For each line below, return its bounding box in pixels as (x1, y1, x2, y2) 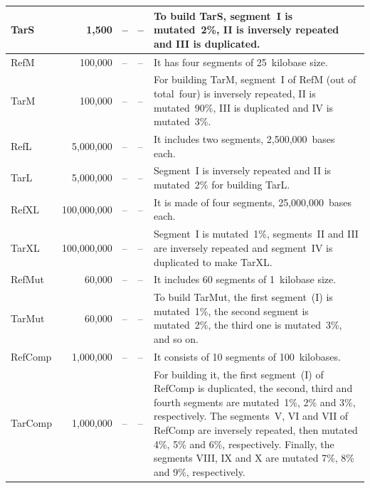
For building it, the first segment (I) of (153, 366, 324, 381)
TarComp (11, 415, 52, 430)
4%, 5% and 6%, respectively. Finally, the (153, 436, 334, 451)
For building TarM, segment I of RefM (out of (153, 72, 356, 87)
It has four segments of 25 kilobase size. (153, 54, 328, 69)
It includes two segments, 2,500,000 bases (153, 132, 335, 146)
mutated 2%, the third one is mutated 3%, (153, 317, 342, 332)
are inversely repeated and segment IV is (153, 240, 333, 255)
